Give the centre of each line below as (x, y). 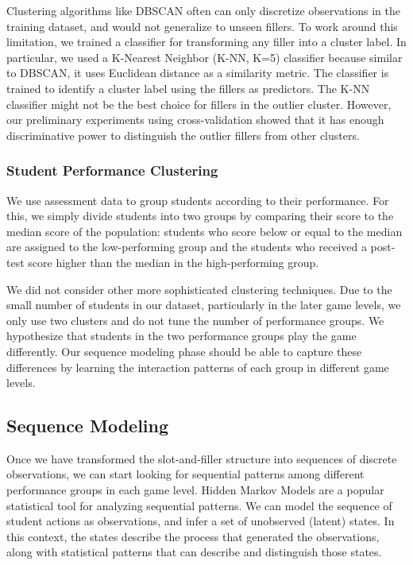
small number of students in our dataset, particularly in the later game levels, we (204, 305)
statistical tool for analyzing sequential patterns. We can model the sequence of (199, 505)
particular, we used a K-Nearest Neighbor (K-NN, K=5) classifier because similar (205, 57)
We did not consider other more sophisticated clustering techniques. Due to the (199, 289)
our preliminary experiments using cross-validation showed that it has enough (195, 120)
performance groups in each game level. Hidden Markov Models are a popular (195, 490)
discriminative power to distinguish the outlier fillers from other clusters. (183, 135)
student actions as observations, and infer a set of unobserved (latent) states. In (201, 521)
